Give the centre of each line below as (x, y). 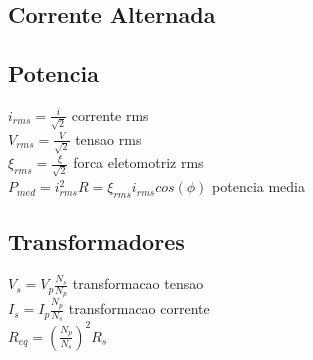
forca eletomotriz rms (138, 162)
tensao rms (108, 138)
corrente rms (110, 114)
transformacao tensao (138, 283)
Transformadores (96, 241)
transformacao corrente (139, 308)
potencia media (258, 186)
